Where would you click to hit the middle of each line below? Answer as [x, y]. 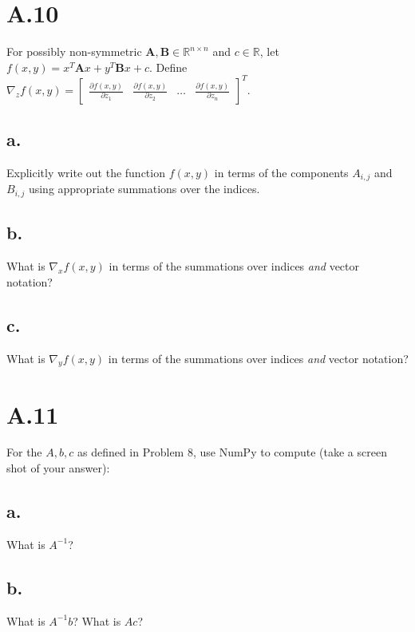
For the [24, 452]
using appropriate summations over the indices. [144, 189]
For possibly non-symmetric [74, 51]
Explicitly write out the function [86, 173]
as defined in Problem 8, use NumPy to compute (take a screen [232, 452]
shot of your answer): [58, 468]
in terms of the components [281, 173]
